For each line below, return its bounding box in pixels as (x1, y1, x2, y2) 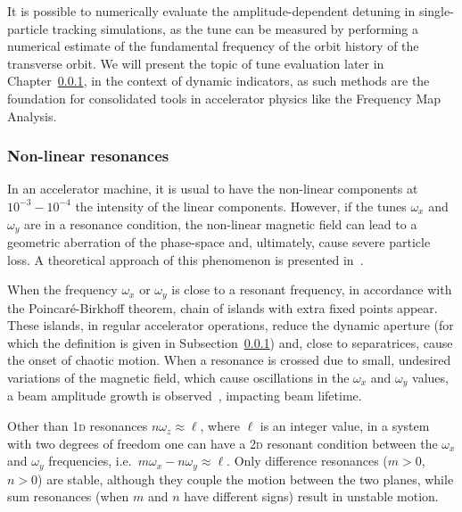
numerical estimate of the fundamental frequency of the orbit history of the (7, 37, 419, 55)
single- (418, 2, 454, 20)
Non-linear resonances (7, 145, 169, 167)
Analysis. (7, 106, 57, 125)
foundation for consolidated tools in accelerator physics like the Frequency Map (7, 88, 441, 107)
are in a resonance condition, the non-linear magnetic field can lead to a (23, 214, 417, 233)
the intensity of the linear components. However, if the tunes (75, 196, 407, 215)
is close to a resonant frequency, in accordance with (171, 280, 452, 299)
